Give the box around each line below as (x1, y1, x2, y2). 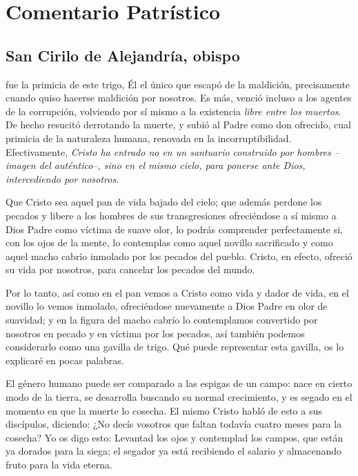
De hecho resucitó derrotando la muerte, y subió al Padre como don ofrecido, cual (6, 117, 351, 132)
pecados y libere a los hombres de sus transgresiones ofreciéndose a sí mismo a (6, 208, 337, 222)
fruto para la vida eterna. (6, 457, 112, 472)
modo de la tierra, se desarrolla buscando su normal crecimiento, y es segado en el (6, 390, 352, 404)
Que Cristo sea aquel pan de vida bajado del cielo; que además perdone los (6, 195, 322, 209)
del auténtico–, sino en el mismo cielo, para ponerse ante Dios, (39, 158, 306, 172)
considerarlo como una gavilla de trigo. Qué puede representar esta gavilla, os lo (6, 339, 344, 354)
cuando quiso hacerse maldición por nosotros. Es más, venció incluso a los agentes (6, 90, 352, 105)
